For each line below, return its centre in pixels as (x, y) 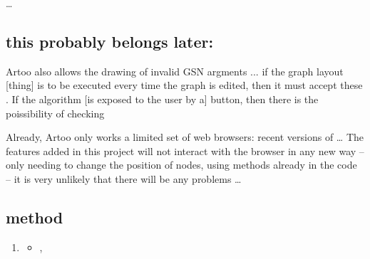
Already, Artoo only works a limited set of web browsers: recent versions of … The (185, 137)
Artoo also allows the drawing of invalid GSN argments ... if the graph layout (175, 71)
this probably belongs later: (110, 41)
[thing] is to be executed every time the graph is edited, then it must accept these (184, 85)
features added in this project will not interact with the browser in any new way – (185, 150)
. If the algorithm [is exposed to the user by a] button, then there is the (162, 99)
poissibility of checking (55, 113)
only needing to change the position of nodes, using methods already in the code (181, 165)
